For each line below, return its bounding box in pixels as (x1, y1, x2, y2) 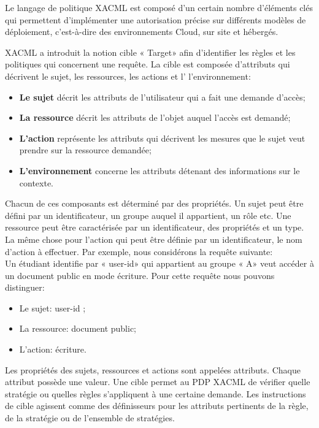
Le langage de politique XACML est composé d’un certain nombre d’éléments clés (5, 1, 313, 13)
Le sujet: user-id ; (19, 301, 86, 314)
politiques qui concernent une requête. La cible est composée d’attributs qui (5, 58, 290, 71)
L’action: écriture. (19, 343, 86, 356)
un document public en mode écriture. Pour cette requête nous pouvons (5, 269, 275, 281)
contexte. (19, 176, 54, 189)
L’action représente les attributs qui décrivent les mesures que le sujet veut (19, 131, 306, 144)
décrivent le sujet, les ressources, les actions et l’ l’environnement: (5, 69, 251, 82)
